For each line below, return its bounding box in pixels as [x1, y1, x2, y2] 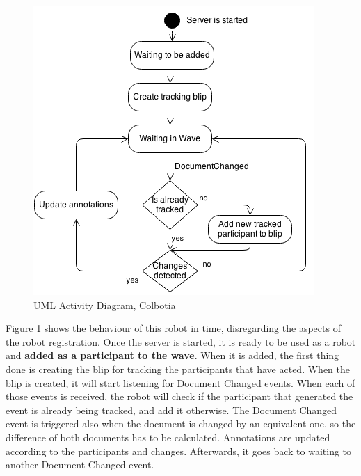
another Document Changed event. [6, 457, 154, 472]
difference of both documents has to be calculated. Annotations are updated [6, 429, 330, 444]
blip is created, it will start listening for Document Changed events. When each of [6, 375, 355, 390]
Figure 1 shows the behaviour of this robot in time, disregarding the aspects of [6, 321, 341, 335]
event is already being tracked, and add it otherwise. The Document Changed [6, 402, 337, 417]
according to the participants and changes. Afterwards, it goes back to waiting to [6, 443, 352, 458]
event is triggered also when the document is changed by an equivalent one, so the [6, 416, 356, 431]
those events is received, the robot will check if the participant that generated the [6, 389, 353, 404]
